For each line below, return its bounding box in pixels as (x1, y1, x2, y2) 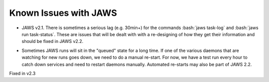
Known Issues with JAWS (9, 7, 117, 18)
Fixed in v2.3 (9, 70, 36, 76)
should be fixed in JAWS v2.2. (21, 39, 84, 44)
